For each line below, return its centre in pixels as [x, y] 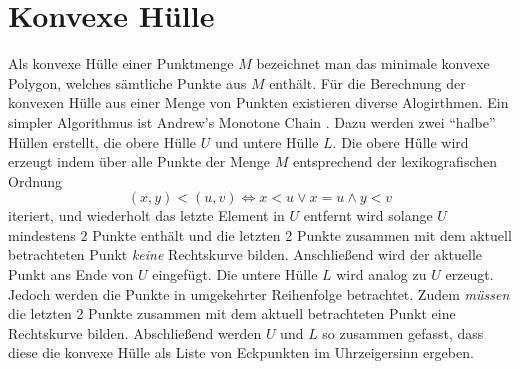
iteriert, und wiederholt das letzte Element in [146, 215]
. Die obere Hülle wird [400, 141]
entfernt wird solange [368, 215]
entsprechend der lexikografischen [395, 161]
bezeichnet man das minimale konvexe [373, 63]
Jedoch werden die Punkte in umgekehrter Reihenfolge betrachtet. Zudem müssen [259, 293]
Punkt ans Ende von [71, 274]
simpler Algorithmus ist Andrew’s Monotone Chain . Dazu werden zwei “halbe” [252, 121]
